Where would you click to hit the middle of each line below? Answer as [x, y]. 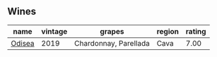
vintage [54, 31]
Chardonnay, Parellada [112, 43]
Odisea [23, 43]
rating [196, 31]
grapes [112, 31]
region [168, 31]
